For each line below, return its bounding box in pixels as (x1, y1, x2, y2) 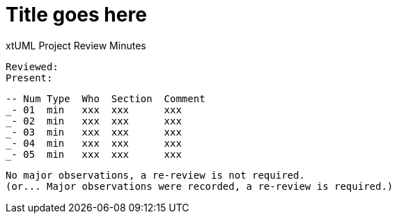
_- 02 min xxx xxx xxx (6, 115, 182, 127)
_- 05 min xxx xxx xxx (6, 148, 182, 160)
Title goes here (6, 3, 147, 26)
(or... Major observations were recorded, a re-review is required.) (6, 180, 394, 192)
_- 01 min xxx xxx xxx (6, 104, 182, 115)
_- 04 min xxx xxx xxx (6, 137, 182, 149)
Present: (6, 72, 53, 83)
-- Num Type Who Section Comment (6, 92, 205, 104)
